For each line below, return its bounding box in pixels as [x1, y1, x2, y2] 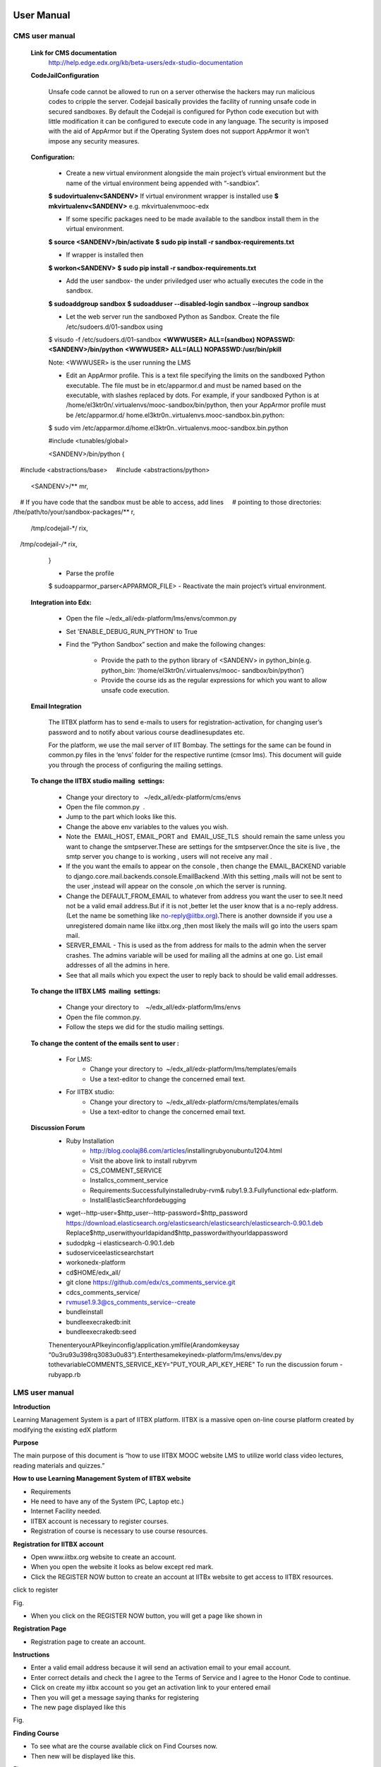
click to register [13, 1585, 59, 1594]
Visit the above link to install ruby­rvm [90, 1156, 198, 1165]
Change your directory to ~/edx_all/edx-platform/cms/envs [66, 792, 241, 802]
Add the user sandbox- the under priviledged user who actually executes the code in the [66, 276, 324, 285]
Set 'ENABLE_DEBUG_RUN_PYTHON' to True [66, 627, 198, 635]
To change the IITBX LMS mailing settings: [30, 987, 161, 996]
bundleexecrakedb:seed [66, 1327, 137, 1336]
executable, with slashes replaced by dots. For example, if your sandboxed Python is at [66, 391, 320, 399]
